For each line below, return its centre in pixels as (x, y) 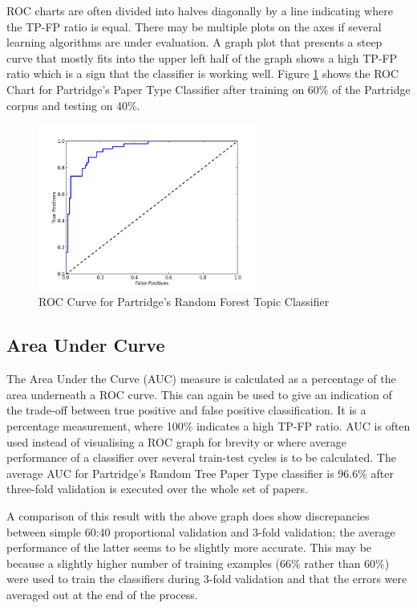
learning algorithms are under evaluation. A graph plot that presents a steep (194, 42)
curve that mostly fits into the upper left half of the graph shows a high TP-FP (202, 57)
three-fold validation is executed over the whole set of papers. (157, 489)
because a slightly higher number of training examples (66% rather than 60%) (198, 563)
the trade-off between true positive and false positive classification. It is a (186, 410)
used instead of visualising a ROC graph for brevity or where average (176, 441)
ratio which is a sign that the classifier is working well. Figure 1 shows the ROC (203, 73)
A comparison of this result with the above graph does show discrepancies (188, 515)
